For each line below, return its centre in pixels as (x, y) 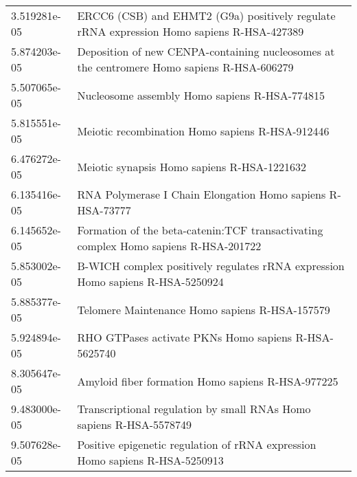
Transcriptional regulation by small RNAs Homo (194, 409)
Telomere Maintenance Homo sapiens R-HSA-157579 (204, 309)
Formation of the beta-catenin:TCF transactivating (200, 230)
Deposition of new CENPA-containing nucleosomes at (206, 51)
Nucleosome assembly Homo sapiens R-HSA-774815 (201, 95)
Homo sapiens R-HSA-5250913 (150, 460)
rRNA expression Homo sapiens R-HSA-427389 (191, 31)
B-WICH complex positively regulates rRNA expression (211, 266)
